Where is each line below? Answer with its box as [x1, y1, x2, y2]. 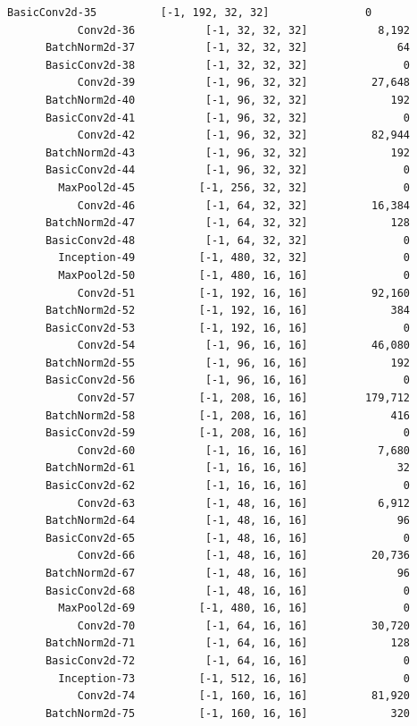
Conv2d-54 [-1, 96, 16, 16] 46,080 [77, 339, 411, 352]
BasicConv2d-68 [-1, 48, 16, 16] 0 [45, 584, 411, 597]
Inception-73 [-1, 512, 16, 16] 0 [58, 671, 411, 685]
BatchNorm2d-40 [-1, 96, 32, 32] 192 [45, 93, 411, 106]
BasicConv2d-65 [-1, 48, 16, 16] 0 [45, 531, 411, 544]
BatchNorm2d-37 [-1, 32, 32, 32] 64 [45, 41, 411, 55]
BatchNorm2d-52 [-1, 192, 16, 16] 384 [45, 304, 411, 317]
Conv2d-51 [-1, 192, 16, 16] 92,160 [77, 286, 411, 300]
